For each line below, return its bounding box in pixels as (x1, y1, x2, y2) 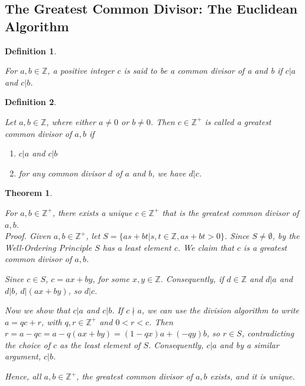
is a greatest (244, 241, 287, 253)
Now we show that (5, 304, 70, 316)
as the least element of (60, 338, 141, 351)
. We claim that (177, 241, 234, 253)
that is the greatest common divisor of (162, 206, 299, 218)
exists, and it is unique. (210, 370, 295, 382)
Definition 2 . (5, 96, 57, 108)
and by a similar (219, 338, 279, 351)
